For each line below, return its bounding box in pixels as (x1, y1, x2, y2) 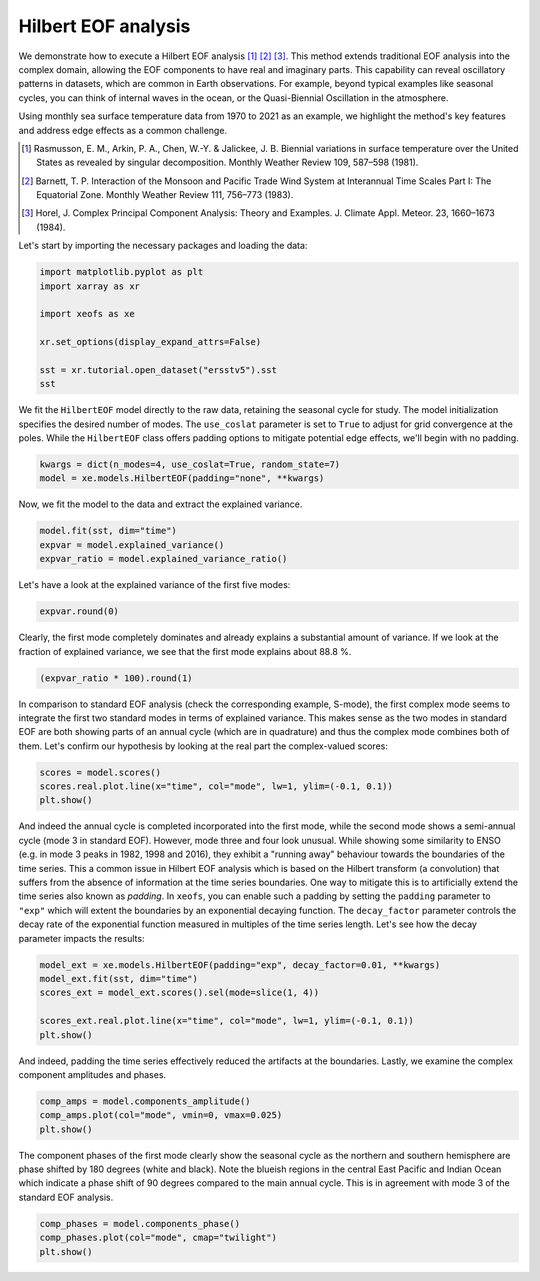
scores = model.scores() (39, 766, 162, 778)
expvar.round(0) (39, 606, 120, 617)
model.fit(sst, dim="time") (39, 525, 177, 537)
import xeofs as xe (39, 308, 135, 320)
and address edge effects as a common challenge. (18, 124, 228, 136)
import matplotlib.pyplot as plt (39, 266, 204, 278)
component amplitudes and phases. (18, 1068, 167, 1080)
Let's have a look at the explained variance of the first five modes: (18, 579, 291, 591)
